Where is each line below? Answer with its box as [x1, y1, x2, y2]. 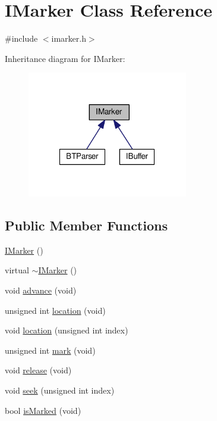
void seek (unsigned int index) [5, 384, 115, 397]
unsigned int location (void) [5, 304, 106, 316]
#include [5, 32, 38, 45]
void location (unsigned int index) [5, 324, 128, 336]
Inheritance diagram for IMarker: [5, 52, 125, 64]
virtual [5, 264, 29, 276]
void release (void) [5, 364, 72, 376]
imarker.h [51, 32, 86, 45]
